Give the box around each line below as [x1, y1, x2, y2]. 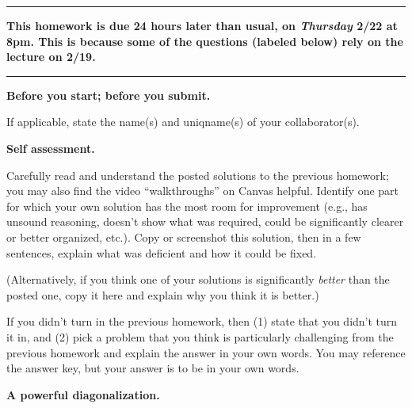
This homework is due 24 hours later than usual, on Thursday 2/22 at [6, 17, 398, 33]
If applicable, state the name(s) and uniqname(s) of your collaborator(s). [6, 113, 360, 130]
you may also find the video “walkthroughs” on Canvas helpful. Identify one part [6, 182, 399, 199]
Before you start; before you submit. [6, 86, 211, 103]
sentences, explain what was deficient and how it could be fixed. [6, 244, 317, 261]
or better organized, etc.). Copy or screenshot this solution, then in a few [6, 228, 361, 245]
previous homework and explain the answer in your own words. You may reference [6, 344, 406, 360]
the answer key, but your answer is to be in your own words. [6, 360, 299, 376]
